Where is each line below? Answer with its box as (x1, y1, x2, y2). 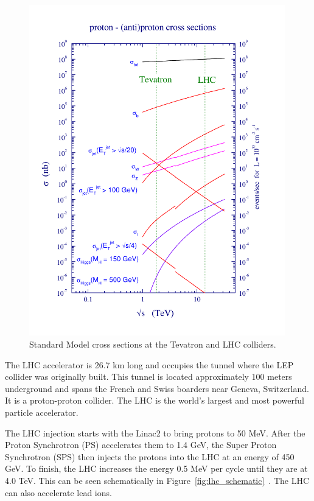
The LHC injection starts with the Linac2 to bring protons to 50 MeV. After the (5, 426, 305, 439)
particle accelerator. (5, 405, 78, 418)
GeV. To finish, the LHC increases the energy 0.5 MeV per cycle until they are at (5, 462, 308, 475)
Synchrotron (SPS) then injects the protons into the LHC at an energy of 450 (5, 450, 295, 463)
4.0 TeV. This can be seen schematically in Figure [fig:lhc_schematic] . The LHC (5, 474, 310, 486)
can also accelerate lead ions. (5, 486, 112, 499)
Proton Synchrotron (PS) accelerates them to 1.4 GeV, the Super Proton (5, 438, 277, 451)
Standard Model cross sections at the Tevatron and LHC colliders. (29, 337, 276, 350)
